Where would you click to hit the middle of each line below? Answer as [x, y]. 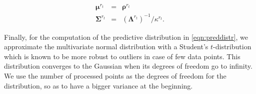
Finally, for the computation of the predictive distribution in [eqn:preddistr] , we [126, 37]
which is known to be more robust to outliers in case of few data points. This [122, 56]
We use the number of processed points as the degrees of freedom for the [115, 76]
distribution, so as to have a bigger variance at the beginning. [98, 85]
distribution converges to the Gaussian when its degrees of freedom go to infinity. [128, 66]
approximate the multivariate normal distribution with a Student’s [106, 47]
